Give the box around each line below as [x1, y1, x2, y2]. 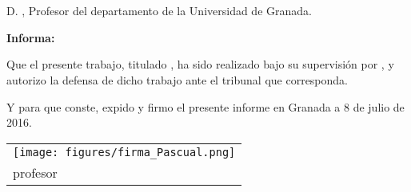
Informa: [6, 29, 55, 45]
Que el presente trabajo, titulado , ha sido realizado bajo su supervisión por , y [6, 56, 394, 72]
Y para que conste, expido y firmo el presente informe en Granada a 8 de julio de [6, 98, 405, 115]
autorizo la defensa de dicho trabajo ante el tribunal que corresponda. [6, 71, 348, 88]
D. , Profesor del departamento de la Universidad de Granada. [6, 2, 312, 19]
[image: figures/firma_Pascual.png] [13, 145, 236, 159]
